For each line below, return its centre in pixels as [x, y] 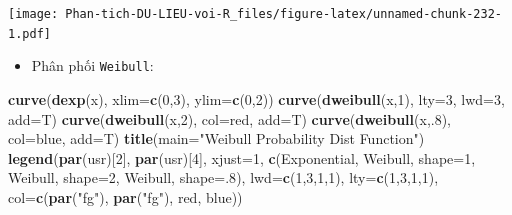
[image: [33, 14]
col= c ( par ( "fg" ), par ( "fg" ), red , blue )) [125, 196]
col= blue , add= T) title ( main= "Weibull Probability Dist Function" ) [216, 138]
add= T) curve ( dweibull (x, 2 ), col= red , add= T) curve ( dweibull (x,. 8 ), [230, 118]
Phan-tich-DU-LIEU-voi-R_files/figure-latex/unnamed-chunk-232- [283, 14]
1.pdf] [29, 33]
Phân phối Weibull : [92, 65]
